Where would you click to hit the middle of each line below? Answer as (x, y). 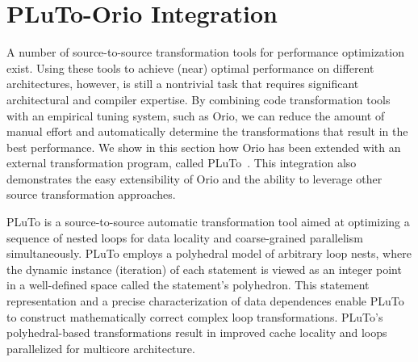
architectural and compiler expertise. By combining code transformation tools (199, 99)
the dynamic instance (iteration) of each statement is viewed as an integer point (204, 269)
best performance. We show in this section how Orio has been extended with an (204, 147)
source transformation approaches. (91, 194)
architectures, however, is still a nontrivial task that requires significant (183, 84)
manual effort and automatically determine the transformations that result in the (207, 131)
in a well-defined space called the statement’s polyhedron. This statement (188, 285)
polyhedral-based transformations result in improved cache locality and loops (197, 333)
